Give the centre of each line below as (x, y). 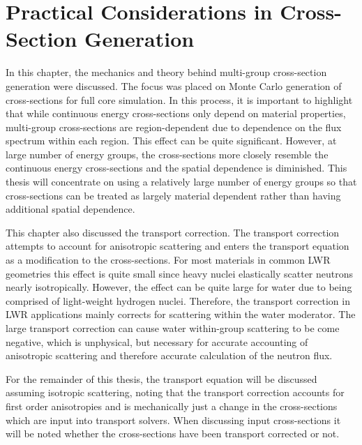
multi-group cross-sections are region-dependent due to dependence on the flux (174, 127)
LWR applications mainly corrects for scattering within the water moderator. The (181, 314)
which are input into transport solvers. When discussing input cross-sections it (173, 420)
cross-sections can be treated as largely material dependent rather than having (173, 195)
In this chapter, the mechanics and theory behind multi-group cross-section (166, 72)
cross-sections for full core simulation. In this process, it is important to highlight (179, 99)
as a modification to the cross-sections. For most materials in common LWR (168, 260)
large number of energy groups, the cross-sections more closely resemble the (167, 154)
